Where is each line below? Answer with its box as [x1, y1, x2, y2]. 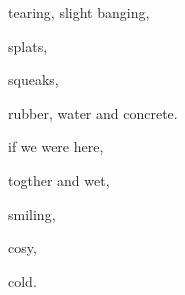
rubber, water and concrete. [8, 102, 178, 123]
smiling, [8, 203, 56, 224]
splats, [8, 35, 48, 56]
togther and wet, [8, 169, 110, 190]
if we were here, [8, 136, 104, 157]
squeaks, [8, 69, 59, 90]
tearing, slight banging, [8, 2, 150, 22]
